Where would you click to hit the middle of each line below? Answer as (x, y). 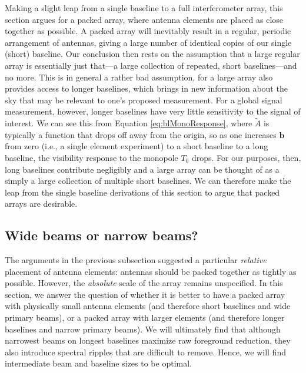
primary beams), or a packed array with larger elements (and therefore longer (145, 317)
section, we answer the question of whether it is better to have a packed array (145, 294)
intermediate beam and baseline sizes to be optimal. (98, 363)
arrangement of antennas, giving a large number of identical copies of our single (148, 42)
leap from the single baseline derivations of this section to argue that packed (142, 192)
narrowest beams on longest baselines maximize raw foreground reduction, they (148, 340)
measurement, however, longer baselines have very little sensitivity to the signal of (153, 111)
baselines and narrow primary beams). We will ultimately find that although (143, 329)
